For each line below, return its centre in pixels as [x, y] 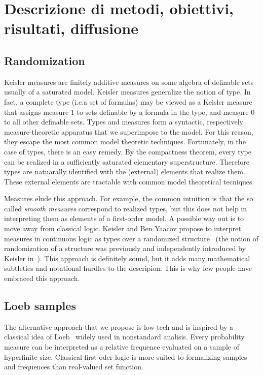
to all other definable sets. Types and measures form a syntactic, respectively [124, 122]
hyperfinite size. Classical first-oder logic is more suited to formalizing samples [126, 356]
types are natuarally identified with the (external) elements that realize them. [125, 171]
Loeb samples [40, 306]
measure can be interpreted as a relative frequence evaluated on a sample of [122, 347]
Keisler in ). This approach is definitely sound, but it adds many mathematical [127, 258]
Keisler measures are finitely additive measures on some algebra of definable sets [129, 82]
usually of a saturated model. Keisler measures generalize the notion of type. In [127, 92]
